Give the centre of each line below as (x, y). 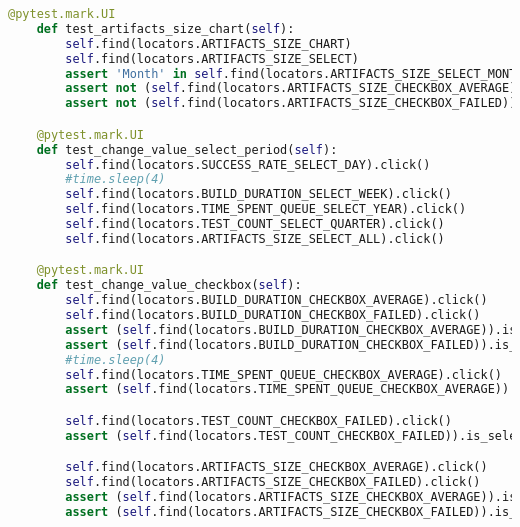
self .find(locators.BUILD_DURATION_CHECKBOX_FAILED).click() (273, 315)
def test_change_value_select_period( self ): (187, 149)
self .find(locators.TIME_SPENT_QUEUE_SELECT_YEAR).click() (266, 209)
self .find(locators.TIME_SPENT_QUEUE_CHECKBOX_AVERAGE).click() (283, 374)
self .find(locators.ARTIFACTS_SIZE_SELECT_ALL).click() (255, 238)
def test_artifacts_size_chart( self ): (165, 28)
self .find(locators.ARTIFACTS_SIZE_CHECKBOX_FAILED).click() (273, 482)
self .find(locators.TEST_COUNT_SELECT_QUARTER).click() (255, 224)
